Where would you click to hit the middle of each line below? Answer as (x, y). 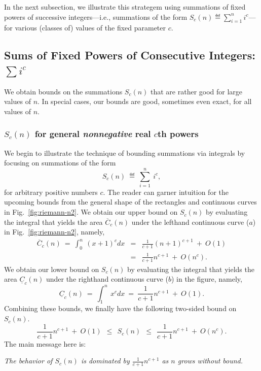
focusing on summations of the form (60, 163)
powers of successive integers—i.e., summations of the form (96, 16)
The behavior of (28, 361)
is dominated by (105, 361)
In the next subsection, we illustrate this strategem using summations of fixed (125, 7)
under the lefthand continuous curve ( (190, 222)
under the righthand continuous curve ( (107, 279)
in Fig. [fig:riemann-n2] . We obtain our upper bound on (91, 212)
